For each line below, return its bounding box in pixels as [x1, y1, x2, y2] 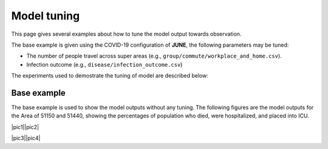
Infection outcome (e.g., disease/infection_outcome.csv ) [26, 61, 183, 68]
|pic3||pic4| [11, 134, 41, 142]
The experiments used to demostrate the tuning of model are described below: [11, 72, 209, 79]
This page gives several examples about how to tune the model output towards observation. [11, 30, 242, 38]
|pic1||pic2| [11, 123, 39, 130]
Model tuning [11, 9, 80, 22]
